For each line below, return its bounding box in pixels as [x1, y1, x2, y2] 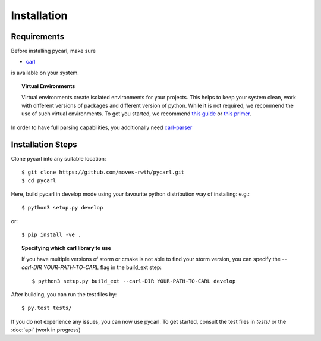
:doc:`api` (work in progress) [11, 326, 81, 333]
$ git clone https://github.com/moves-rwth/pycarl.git [21, 169, 185, 176]
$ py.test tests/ [21, 305, 72, 312]
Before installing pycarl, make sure [11, 48, 96, 55]
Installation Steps [11, 139, 77, 149]
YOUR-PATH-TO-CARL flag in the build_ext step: [43, 264, 162, 271]
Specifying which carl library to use [21, 245, 111, 252]
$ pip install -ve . [21, 231, 81, 238]
